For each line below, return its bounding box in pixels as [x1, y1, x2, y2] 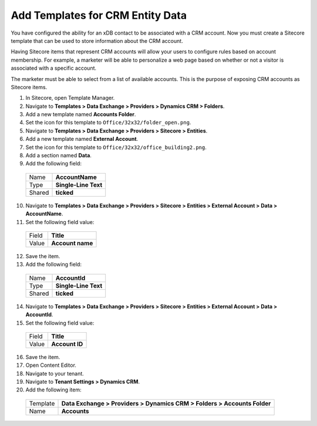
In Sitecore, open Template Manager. [25, 94, 115, 102]
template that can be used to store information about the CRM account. [11, 37, 183, 44]
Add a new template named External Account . [25, 136, 139, 143]
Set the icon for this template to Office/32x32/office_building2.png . [25, 144, 207, 151]
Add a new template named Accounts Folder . [25, 111, 136, 118]
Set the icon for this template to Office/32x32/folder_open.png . [25, 119, 191, 126]
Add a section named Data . [25, 152, 92, 159]
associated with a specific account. [11, 65, 97, 72]
